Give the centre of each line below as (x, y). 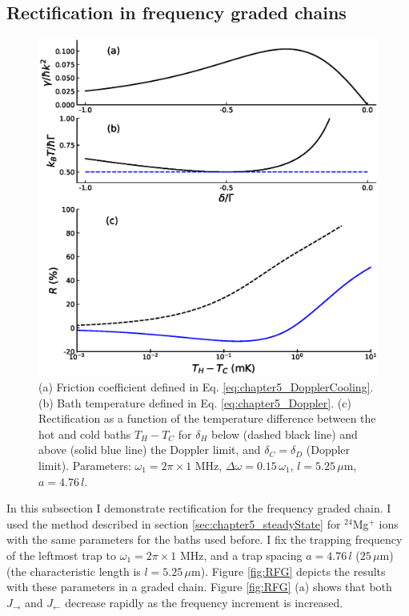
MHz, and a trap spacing (241, 555)
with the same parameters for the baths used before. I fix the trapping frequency (204, 539)
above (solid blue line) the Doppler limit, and (150, 450)
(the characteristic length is (74, 571)
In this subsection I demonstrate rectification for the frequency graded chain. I (199, 508)
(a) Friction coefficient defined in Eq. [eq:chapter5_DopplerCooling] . (206, 387)
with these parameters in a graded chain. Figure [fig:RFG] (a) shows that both (199, 587)
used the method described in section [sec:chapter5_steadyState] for (174, 523)
